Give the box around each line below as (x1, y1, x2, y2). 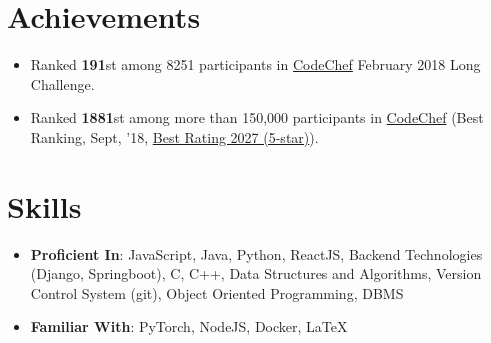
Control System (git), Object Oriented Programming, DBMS (30, 282, 404, 303)
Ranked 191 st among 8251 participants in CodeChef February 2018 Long (30, 54, 481, 75)
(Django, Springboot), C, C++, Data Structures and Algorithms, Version (30, 263, 482, 284)
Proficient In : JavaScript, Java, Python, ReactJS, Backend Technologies (30, 243, 483, 264)
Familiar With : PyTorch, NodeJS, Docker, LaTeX (30, 316, 348, 337)
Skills (7, 185, 82, 226)
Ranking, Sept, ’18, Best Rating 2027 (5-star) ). (30, 126, 319, 147)
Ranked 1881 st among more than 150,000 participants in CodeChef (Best (30, 107, 484, 128)
